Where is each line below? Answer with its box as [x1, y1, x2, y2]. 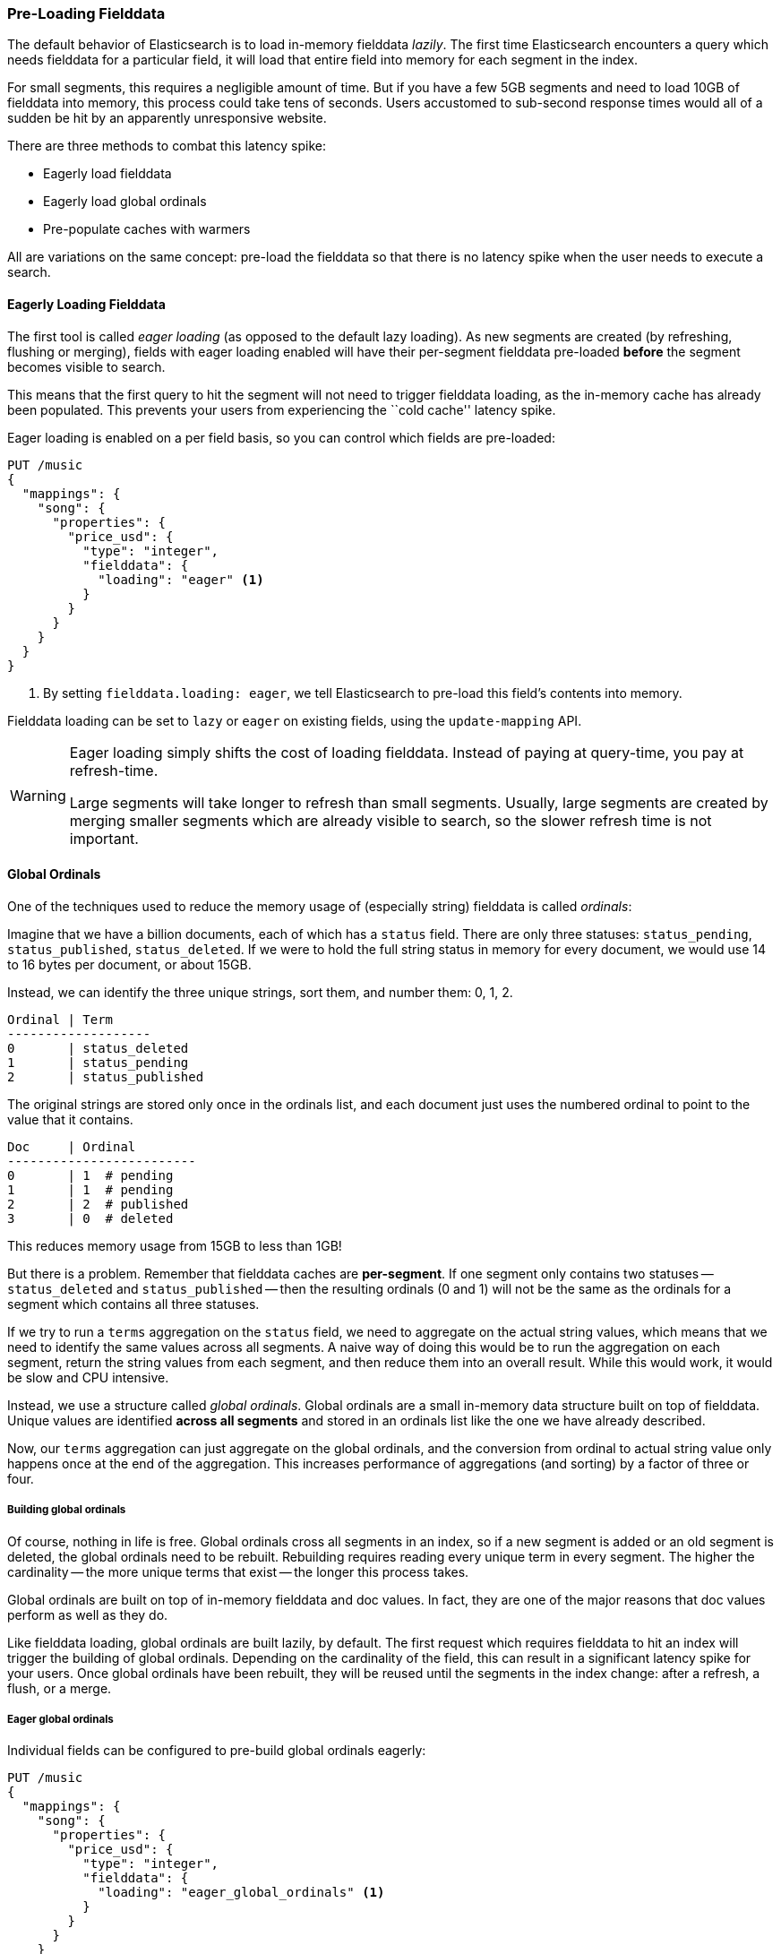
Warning [10, 786, 66, 805]
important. [69, 829, 139, 848]
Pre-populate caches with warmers [43, 221, 251, 237]
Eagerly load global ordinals [43, 194, 207, 210]
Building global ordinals [7, 1503, 126, 1517]
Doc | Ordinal [7, 1139, 136, 1154]
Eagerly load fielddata [43, 166, 172, 182]
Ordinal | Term [7, 1011, 114, 1027]
